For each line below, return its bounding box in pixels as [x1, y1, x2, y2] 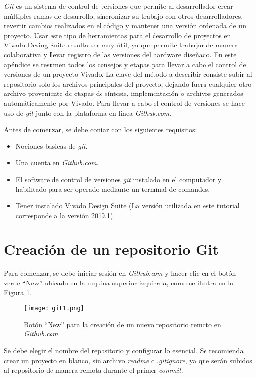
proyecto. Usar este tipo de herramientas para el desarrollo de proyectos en [4, 30, 231, 40]
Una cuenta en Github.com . [15, 157, 99, 168]
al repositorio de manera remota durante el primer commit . [4, 365, 183, 375]
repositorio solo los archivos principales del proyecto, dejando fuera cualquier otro [4, 78, 252, 89]
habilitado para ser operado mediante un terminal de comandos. [15, 184, 210, 194]
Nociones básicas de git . [15, 141, 88, 151]
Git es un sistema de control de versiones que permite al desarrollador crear [4, 1, 233, 11]
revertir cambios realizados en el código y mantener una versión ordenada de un [4, 20, 246, 31]
